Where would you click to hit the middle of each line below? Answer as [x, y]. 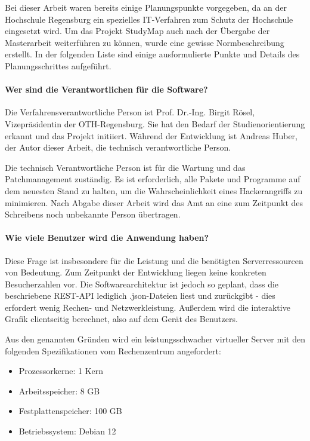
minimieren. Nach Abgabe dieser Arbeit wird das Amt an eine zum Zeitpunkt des [154, 202]
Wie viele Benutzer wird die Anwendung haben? [107, 238]
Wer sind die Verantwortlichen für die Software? [106, 89]
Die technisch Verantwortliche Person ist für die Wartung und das [125, 167]
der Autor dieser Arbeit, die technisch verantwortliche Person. [118, 147]
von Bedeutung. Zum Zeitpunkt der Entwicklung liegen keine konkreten [136, 272]
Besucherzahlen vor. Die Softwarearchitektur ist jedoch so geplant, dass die [142, 284]
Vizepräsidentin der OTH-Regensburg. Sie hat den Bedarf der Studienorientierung [155, 123]
